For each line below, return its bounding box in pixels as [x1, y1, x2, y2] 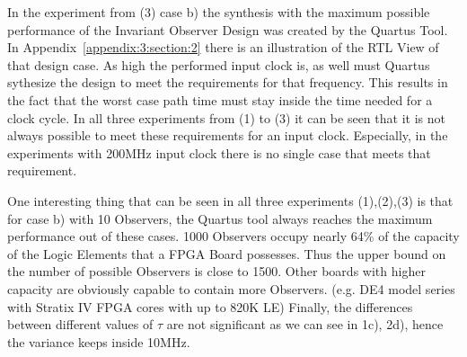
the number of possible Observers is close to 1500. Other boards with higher [7, 262, 426, 281]
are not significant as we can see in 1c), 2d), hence [166, 315, 444, 334]
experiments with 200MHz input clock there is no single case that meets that [7, 143, 431, 162]
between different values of [7, 315, 154, 334]
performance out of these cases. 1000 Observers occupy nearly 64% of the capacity [7, 227, 460, 245]
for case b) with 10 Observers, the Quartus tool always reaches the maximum [7, 209, 433, 228]
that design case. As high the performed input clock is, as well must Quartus [7, 55, 430, 74]
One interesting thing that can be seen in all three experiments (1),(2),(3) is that [7, 191, 454, 210]
